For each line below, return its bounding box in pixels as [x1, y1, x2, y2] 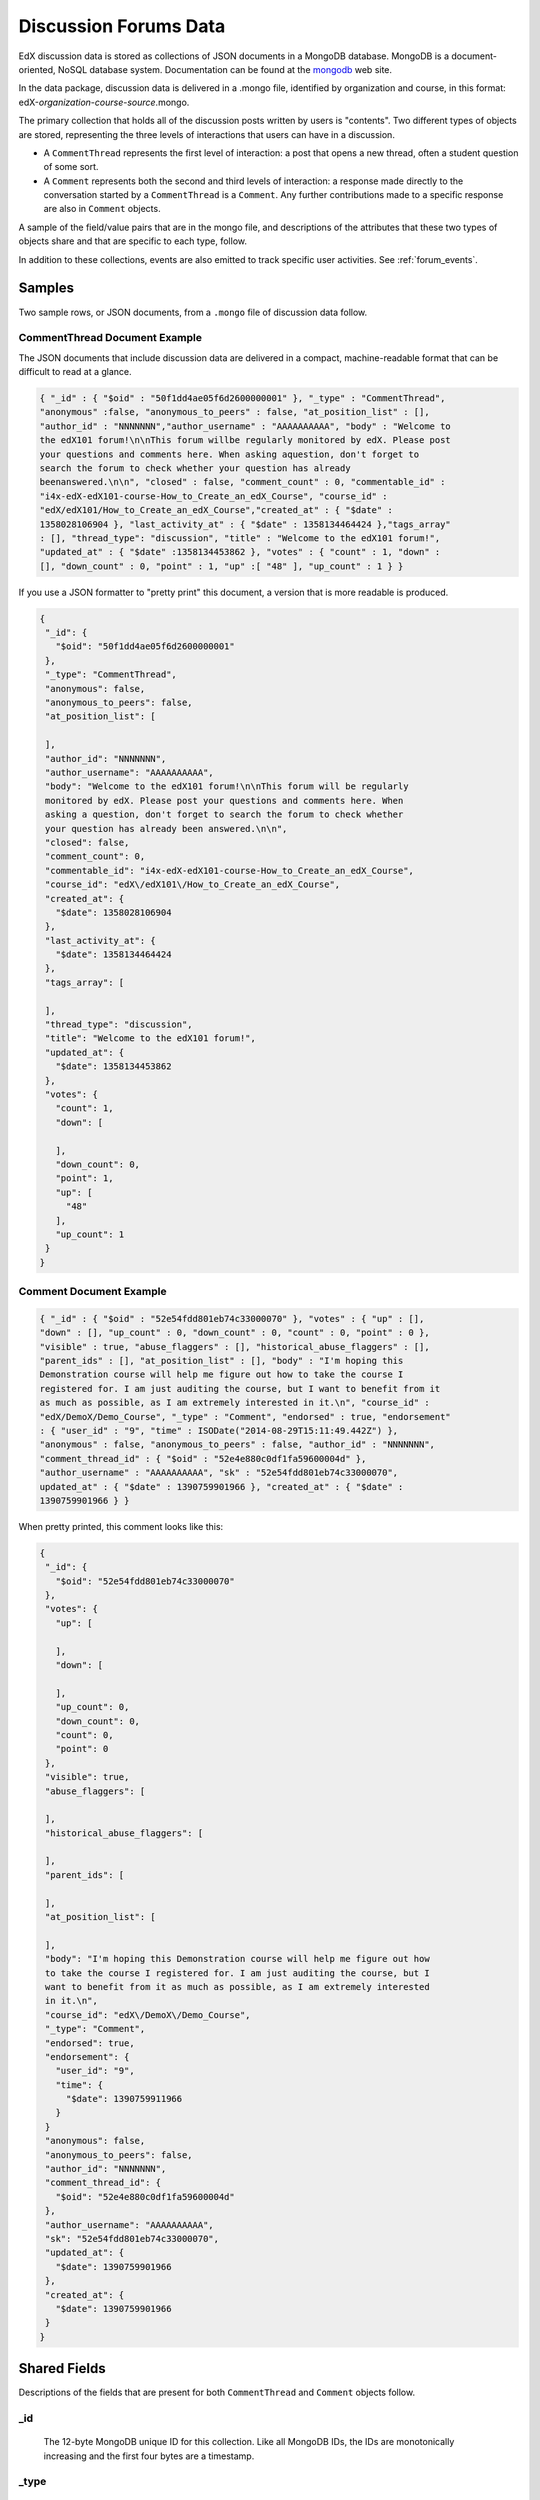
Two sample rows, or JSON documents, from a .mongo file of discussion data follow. [18, 306, 368, 318]
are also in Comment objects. [43, 203, 161, 215]
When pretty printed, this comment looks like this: [18, 1520, 224, 1532]
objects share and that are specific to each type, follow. [18, 235, 247, 247]
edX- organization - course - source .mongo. [18, 96, 190, 108]
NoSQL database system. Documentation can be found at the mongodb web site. [57, 63, 393, 75]
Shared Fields [18, 2360, 106, 2377]
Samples [18, 280, 75, 297]
